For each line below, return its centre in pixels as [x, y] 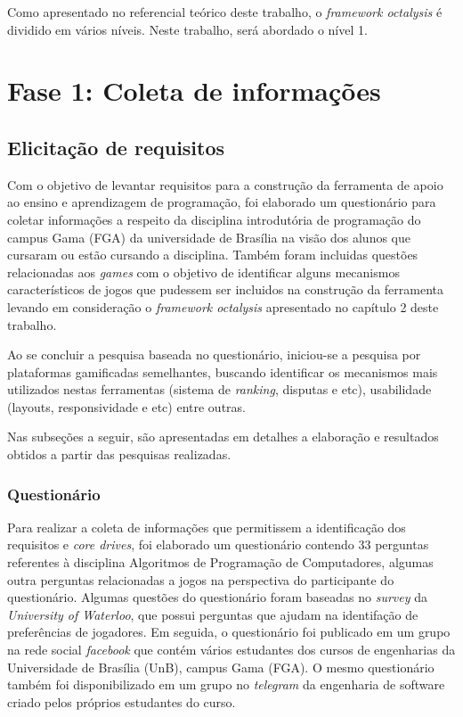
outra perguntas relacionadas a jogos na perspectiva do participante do [201, 579]
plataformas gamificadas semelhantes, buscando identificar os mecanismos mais [223, 371]
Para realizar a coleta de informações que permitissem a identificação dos [207, 527]
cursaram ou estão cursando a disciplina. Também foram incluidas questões [213, 255]
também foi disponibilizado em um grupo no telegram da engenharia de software [226, 684]
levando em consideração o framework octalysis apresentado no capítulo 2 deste [223, 306]
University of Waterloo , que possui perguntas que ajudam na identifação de [213, 614]
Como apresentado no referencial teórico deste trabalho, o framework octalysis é [225, 12]
